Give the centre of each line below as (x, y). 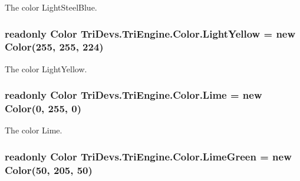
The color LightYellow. (46, 68)
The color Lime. (34, 130)
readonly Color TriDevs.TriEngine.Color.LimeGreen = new (148, 156)
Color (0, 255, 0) (43, 108)
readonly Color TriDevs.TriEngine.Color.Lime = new (133, 95)
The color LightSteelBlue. (51, 7)
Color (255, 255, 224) (54, 47)
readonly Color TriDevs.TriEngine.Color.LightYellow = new (150, 33)
